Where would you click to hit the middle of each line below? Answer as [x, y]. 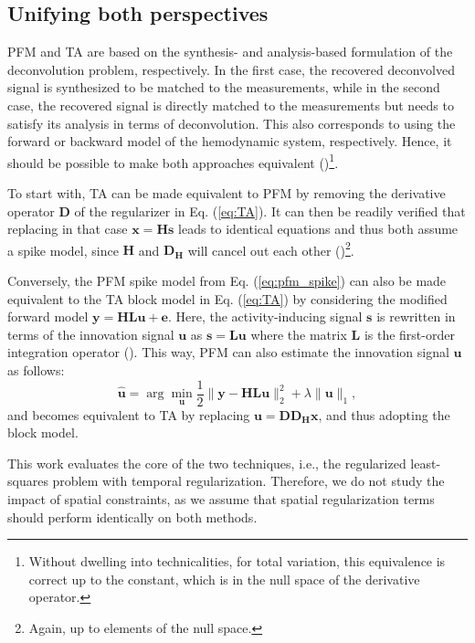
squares [28, 481]
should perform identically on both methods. [132, 517]
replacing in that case [68, 229]
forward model [48, 316]
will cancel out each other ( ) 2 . [271, 248]
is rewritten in [416, 316]
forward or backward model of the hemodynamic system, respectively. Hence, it [230, 141]
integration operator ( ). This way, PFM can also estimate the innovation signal [228, 352]
